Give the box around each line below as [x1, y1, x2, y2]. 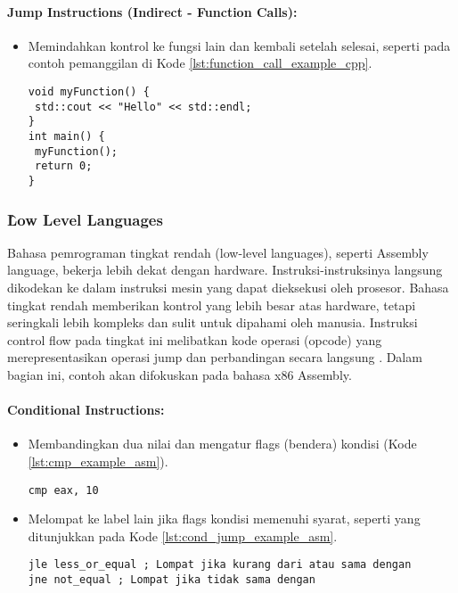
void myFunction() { [28, 85, 150, 98]
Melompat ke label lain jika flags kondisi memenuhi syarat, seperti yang [28, 509, 421, 528]
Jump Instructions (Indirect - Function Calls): [7, 2, 298, 21]
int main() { [28, 129, 105, 143]
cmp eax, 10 [28, 483, 99, 497]
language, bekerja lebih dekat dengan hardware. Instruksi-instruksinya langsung [7, 260, 443, 279]
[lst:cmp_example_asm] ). [28, 451, 168, 470]
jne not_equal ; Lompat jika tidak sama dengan [28, 573, 315, 587]
